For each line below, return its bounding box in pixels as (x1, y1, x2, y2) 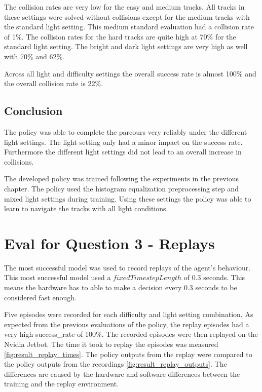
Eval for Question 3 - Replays (4, 232, 215, 253)
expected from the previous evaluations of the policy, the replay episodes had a (4, 319, 249, 329)
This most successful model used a (4, 272, 111, 283)
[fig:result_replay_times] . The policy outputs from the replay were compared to (4, 348, 252, 359)
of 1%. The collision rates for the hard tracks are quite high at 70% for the (4, 31, 236, 42)
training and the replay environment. (4, 378, 119, 389)
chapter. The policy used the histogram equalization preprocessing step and (4, 183, 239, 193)
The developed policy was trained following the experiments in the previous (4, 173, 239, 184)
